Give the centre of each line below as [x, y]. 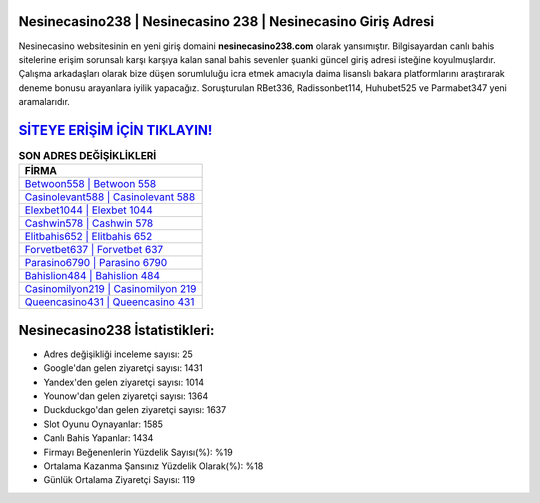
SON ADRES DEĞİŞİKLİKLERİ [87, 156]
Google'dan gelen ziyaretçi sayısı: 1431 [123, 368]
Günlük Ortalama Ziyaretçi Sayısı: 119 [119, 480]
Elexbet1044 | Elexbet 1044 [89, 210]
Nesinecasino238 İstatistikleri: [116, 330]
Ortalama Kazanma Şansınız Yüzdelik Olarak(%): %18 [153, 466]
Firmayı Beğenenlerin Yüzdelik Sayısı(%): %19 [138, 452]
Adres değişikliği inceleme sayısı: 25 [118, 354]
